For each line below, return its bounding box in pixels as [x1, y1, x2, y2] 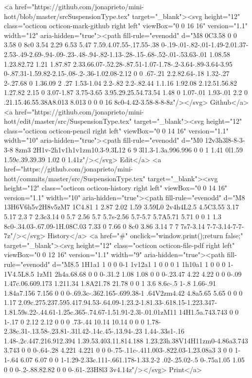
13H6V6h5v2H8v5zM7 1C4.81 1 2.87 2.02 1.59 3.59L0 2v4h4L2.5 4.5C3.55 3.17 [4, 202, 239, 212]
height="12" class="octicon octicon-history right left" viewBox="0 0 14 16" [4, 183, 227, 193]
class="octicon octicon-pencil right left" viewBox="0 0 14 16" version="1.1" [4, 125, 229, 135]
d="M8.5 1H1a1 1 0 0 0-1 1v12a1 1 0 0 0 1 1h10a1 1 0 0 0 [52, 259, 226, 269]
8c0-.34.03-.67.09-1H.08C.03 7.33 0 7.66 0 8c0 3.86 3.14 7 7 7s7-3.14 [4, 221, 205, 231]
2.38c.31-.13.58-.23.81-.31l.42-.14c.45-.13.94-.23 [4, 326, 142, 336]
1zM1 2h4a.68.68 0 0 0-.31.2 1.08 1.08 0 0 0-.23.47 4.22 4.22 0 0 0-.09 [36, 268, 242, 279]
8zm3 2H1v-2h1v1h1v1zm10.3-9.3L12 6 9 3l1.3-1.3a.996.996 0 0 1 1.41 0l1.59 [15, 144, 243, 154]
